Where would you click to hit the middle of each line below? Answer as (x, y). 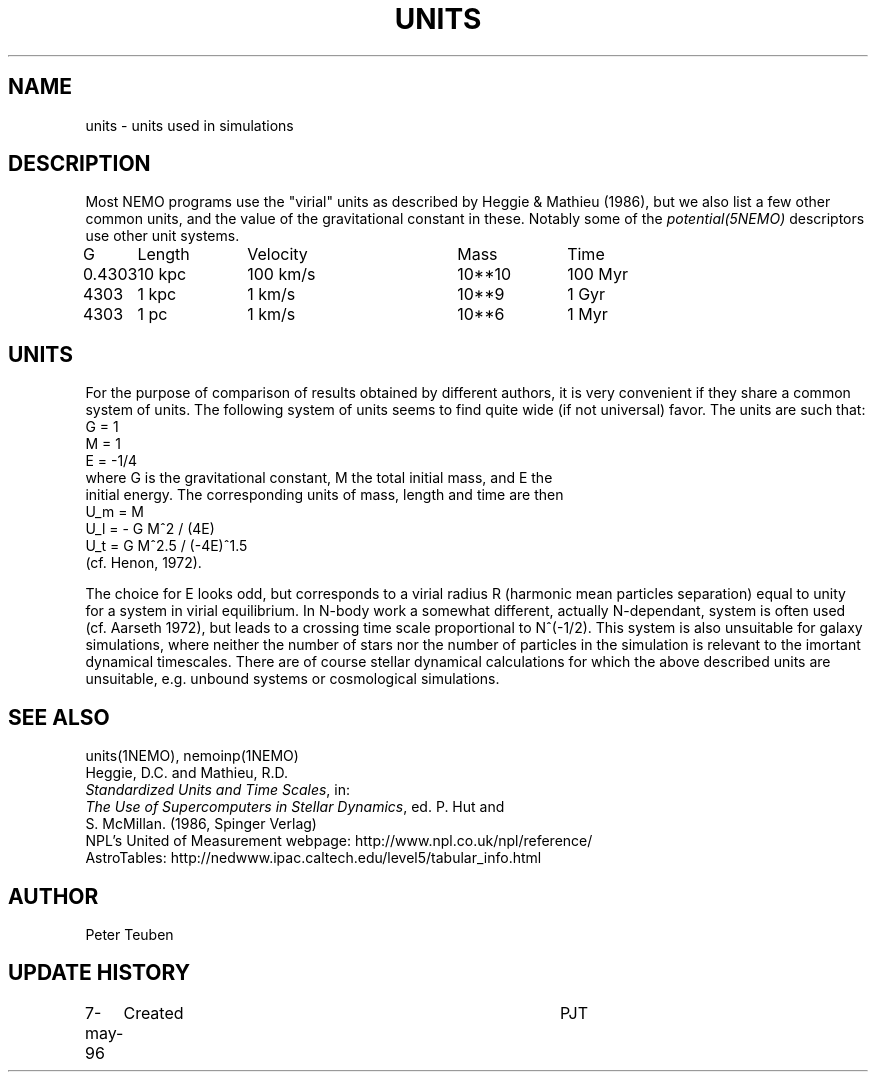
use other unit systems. (162, 236)
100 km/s (281, 274)
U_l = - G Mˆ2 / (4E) (150, 529)
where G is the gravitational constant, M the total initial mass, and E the (319, 478)
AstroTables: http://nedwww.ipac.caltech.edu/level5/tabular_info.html (313, 858)
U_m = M (115, 512)
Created (153, 1012)
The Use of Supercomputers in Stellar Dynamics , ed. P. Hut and (295, 807)
